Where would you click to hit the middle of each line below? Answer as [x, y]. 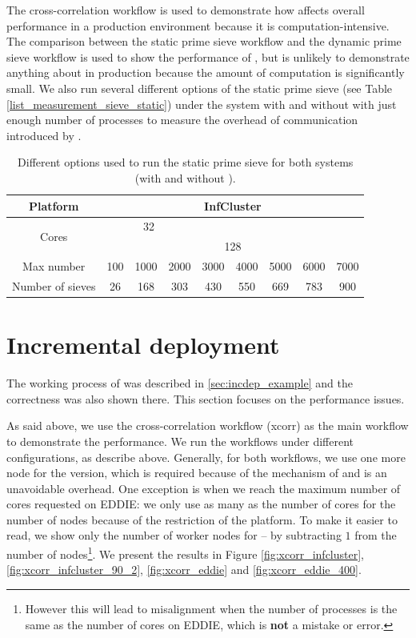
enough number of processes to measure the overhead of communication [182, 120]
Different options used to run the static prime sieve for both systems [186, 162]
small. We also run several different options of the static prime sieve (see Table [200, 88]
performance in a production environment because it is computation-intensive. [198, 25]
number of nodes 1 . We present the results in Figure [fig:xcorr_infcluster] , [185, 553]
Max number [54, 266]
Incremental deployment [143, 345]
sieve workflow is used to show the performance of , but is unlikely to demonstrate [208, 56]
